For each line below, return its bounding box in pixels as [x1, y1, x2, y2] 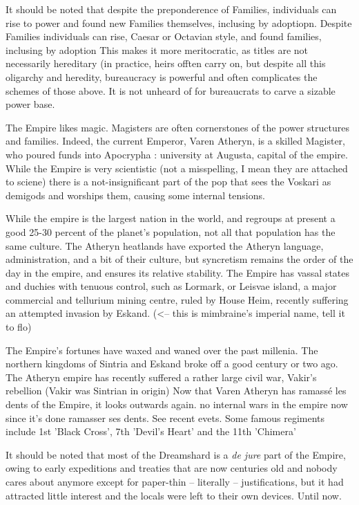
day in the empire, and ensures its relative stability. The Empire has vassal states [6, 265, 350, 279]
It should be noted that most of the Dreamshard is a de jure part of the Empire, [6, 447, 346, 461]
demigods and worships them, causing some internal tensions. [6, 187, 265, 202]
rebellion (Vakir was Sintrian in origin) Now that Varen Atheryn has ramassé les [6, 383, 347, 398]
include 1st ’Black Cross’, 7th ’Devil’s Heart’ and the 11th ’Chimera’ [6, 424, 296, 439]
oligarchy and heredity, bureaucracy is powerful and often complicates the [6, 69, 318, 84]
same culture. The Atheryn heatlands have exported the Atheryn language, [6, 238, 324, 252]
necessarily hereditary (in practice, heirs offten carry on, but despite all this [6, 56, 326, 71]
